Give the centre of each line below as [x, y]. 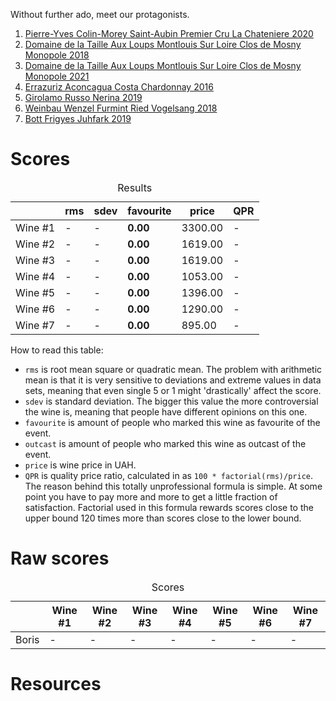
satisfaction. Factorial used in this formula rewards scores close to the [169, 507]
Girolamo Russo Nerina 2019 [83, 97]
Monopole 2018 [57, 55]
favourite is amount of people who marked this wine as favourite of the [172, 422]
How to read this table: [57, 350]
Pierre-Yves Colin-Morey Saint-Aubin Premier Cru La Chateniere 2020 [169, 33]
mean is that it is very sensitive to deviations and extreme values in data [173, 380]
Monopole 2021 [57, 76]
